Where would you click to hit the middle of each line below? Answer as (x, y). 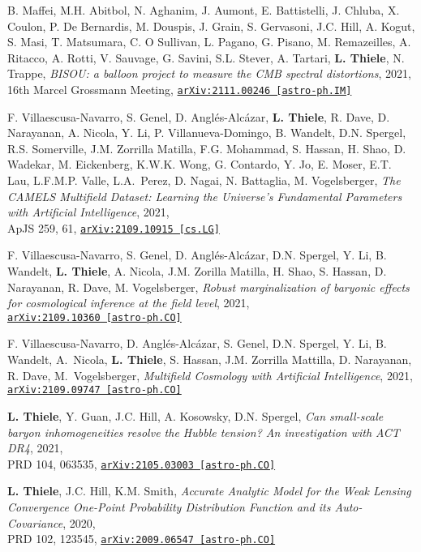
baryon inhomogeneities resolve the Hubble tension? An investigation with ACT (204, 432)
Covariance (35, 522)
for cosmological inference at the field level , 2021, (129, 303)
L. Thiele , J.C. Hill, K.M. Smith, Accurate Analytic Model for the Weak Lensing (209, 491)
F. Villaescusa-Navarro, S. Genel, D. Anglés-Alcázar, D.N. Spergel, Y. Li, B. (197, 255)
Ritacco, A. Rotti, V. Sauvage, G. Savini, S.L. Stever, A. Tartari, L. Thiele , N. (206, 57)
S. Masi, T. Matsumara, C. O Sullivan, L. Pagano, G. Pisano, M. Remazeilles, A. (209, 42)
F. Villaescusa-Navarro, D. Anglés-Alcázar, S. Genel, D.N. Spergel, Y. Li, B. (197, 343)
